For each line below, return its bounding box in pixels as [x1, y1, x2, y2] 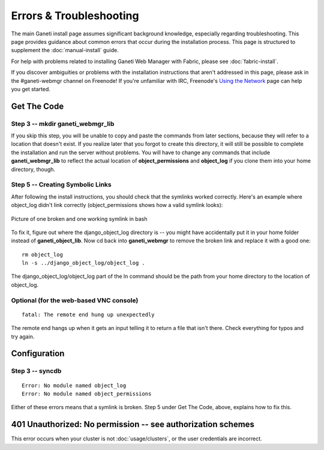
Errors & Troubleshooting [11, 9, 139, 22]
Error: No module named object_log [22, 382, 127, 389]
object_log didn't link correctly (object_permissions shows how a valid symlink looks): [11, 202, 223, 209]
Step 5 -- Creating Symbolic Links [11, 181, 112, 189]
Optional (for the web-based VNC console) [11, 296, 139, 304]
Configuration [11, 349, 65, 359]
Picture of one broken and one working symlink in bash [11, 215, 148, 222]
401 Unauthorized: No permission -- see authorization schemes [11, 419, 255, 430]
